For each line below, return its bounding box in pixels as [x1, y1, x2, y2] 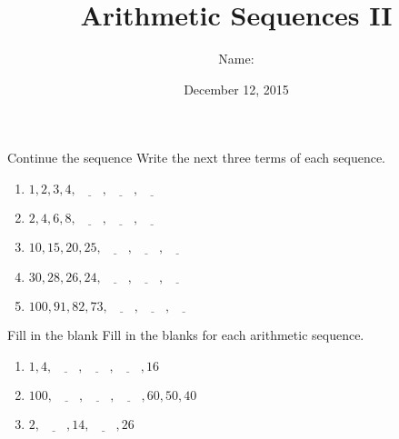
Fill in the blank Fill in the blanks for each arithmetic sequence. [7, 325, 364, 344]
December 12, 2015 [184, 79, 289, 98]
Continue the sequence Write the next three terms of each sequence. [7, 148, 386, 167]
